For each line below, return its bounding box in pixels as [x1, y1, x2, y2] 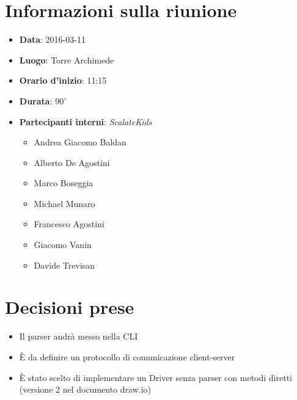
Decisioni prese [5, 294, 134, 319]
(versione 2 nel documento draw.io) [19, 383, 152, 396]
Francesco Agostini [34, 217, 105, 230]
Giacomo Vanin [34, 238, 92, 251]
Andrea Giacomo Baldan [34, 136, 127, 148]
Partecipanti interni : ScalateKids [19, 115, 152, 128]
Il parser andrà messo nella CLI [19, 330, 138, 343]
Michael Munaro [34, 197, 95, 209]
